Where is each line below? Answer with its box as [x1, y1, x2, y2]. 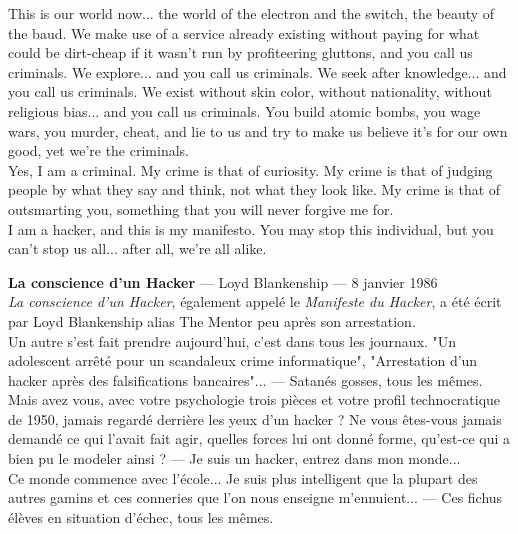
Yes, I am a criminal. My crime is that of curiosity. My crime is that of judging [8, 159, 493, 180]
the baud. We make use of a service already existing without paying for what [8, 22, 480, 43]
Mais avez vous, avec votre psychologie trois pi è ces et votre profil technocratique [8, 389, 501, 410]
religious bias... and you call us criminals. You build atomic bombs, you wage [8, 100, 481, 121]
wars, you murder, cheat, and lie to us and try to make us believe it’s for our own [8, 120, 508, 141]
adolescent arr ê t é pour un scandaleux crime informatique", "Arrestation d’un [8, 350, 478, 371]
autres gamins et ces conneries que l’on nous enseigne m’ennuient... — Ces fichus [8, 487, 503, 508]
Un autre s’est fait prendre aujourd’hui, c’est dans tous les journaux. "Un [8, 330, 457, 351]
